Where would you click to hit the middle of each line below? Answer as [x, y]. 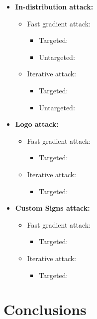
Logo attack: [37, 124]
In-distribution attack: [54, 6]
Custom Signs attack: [52, 208]
